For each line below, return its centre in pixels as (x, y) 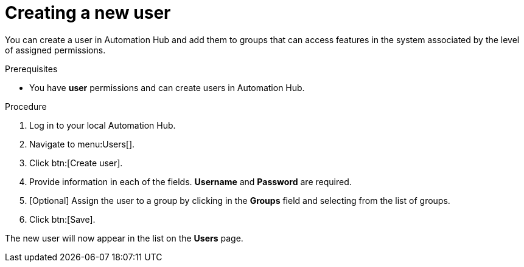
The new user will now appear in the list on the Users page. (124, 238)
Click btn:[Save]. (62, 219)
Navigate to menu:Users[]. (82, 144)
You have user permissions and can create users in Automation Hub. (167, 87)
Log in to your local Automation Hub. (103, 125)
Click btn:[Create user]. (76, 163)
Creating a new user (88, 13)
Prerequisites (31, 69)
